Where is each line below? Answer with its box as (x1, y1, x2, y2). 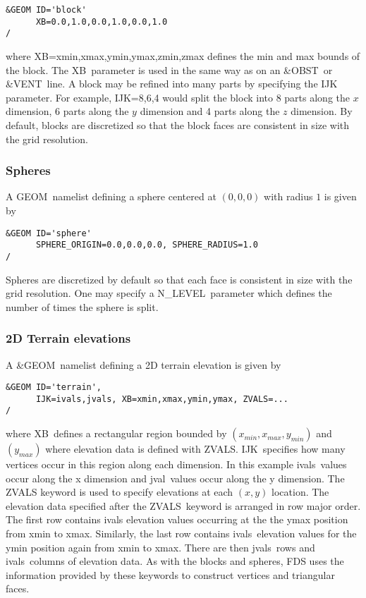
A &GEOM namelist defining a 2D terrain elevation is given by (6, 357, 281, 372)
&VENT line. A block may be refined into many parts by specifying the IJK (6, 76, 338, 91)
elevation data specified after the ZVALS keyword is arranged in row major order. (6, 498, 361, 513)
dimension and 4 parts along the (140, 104, 280, 118)
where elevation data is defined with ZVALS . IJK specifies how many (45, 441, 346, 456)
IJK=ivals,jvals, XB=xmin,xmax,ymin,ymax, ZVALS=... (35, 393, 288, 404)
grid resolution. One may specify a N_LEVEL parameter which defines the (6, 286, 332, 300)
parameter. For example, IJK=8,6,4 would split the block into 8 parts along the (6, 90, 350, 104)
